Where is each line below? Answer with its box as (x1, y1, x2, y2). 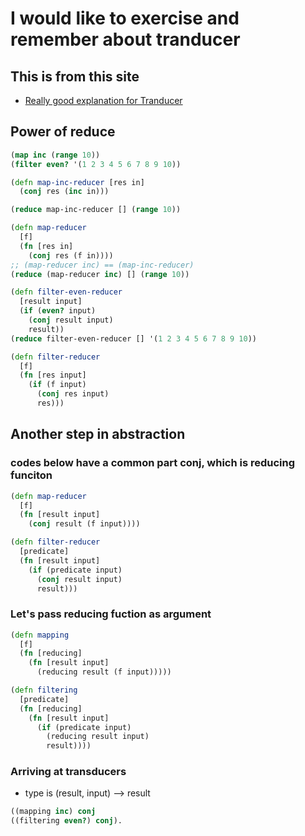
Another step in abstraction (10, 426, 186, 443)
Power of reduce (10, 123, 116, 141)
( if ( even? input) (19, 306, 97, 316)
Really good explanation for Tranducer (24, 95, 183, 106)
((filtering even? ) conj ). (10, 816, 123, 826)
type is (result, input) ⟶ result (24, 787, 151, 799)
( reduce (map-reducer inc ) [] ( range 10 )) (10, 269, 190, 279)
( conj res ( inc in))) (19, 187, 110, 197)
